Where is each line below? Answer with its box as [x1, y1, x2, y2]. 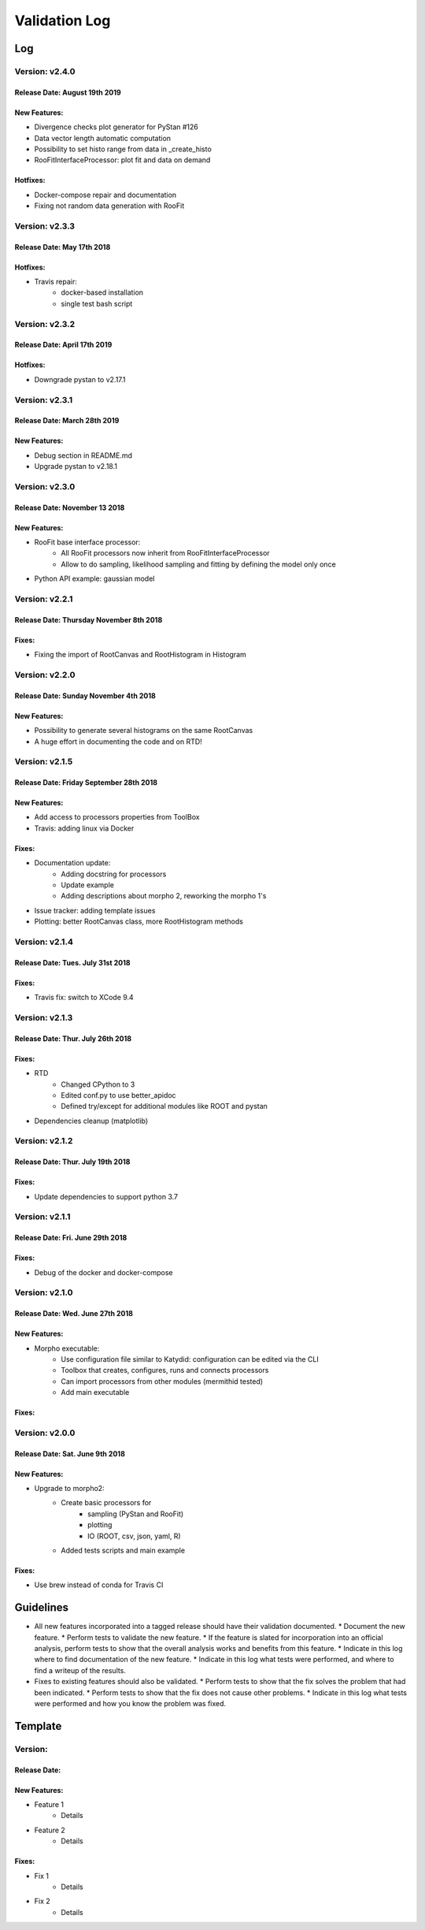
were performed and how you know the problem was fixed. [34, 1699, 227, 1709]
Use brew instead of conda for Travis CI [34, 1580, 164, 1590]
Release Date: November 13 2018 [14, 503, 125, 512]
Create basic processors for [61, 1498, 152, 1508]
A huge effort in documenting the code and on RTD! [34, 737, 202, 746]
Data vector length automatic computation [34, 133, 172, 143]
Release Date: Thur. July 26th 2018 [14, 1033, 132, 1043]
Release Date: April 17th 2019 [14, 340, 113, 350]
